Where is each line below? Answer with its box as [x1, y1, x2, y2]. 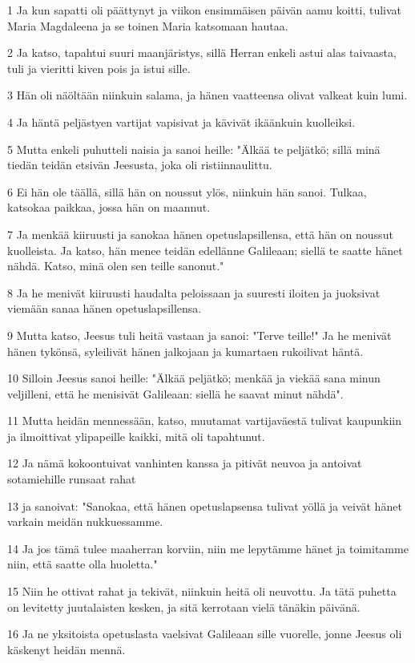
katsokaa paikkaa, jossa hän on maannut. [7, 199, 211, 216]
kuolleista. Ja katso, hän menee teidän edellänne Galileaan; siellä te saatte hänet [7, 241, 403, 258]
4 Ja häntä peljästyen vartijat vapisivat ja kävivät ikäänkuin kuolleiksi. [7, 113, 356, 130]
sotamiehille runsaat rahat [7, 471, 136, 487]
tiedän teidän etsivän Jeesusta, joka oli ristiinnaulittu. [7, 156, 272, 173]
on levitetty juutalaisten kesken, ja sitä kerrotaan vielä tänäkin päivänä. [7, 598, 361, 615]
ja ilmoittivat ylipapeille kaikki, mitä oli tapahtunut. [7, 427, 265, 444]
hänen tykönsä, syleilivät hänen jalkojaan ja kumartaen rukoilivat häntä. [7, 342, 364, 359]
